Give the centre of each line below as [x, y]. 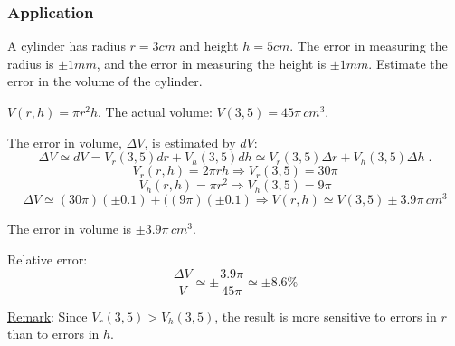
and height [209, 46]
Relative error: [47, 259]
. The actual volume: [155, 111]
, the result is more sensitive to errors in [326, 316]
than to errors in [53, 334]
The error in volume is [70, 229]
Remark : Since [47, 316]
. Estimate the [408, 63]
